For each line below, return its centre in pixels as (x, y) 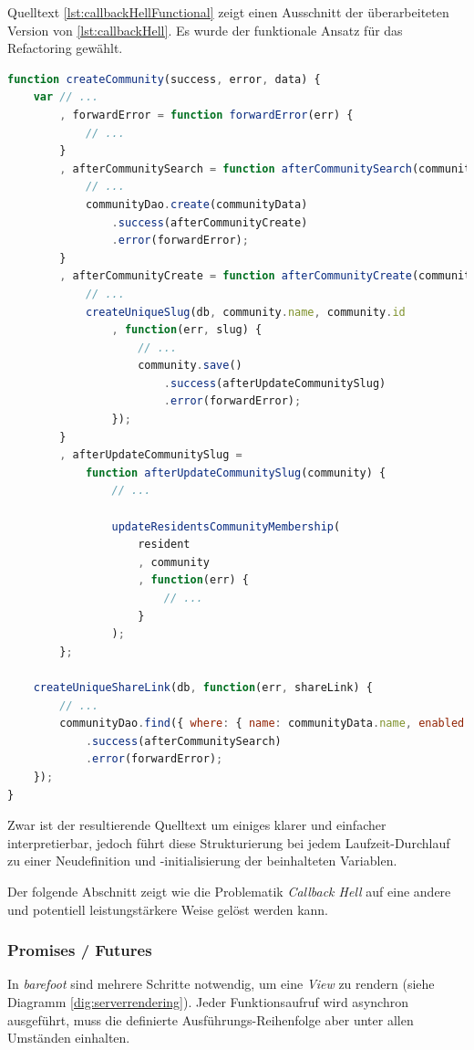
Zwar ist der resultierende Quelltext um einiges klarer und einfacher (197, 825)
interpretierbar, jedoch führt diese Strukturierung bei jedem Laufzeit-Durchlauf (229, 842)
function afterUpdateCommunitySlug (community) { (236, 472)
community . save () (190, 366)
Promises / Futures (80, 950)
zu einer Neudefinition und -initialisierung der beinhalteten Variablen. (202, 861)
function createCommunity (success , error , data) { (164, 79)
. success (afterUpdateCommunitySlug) (275, 383)
